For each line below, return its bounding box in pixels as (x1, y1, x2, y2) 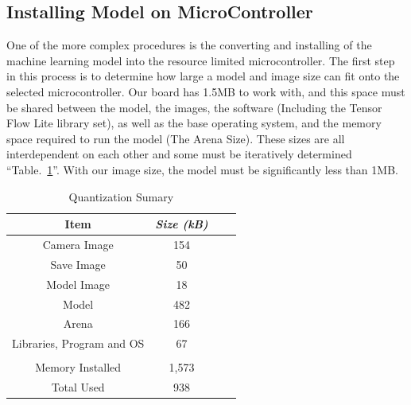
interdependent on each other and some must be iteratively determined (6, 146, 352, 162)
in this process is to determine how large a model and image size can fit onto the (6, 68, 400, 84)
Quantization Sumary (68, 188, 174, 204)
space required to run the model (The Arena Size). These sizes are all (6, 130, 345, 146)
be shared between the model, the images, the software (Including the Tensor (6, 99, 382, 115)
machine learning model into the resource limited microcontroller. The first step (6, 52, 395, 68)
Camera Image (42, 236, 114, 252)
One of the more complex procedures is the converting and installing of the (6, 37, 372, 53)
